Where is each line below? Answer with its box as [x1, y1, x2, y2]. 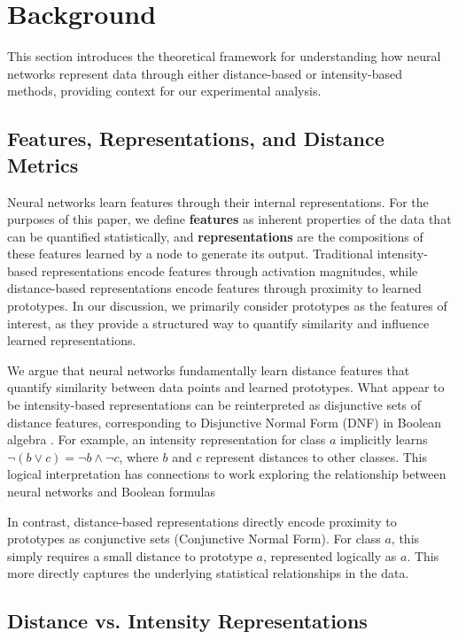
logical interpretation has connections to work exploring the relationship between [7, 465, 446, 483]
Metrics [7, 150, 79, 178]
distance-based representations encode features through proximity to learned [7, 279, 422, 297]
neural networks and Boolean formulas [7, 482, 215, 500]
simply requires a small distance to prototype [7, 546, 252, 565]
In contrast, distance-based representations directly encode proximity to [7, 512, 397, 530]
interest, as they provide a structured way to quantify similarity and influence [7, 313, 430, 332]
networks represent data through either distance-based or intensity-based [7, 64, 402, 82]
